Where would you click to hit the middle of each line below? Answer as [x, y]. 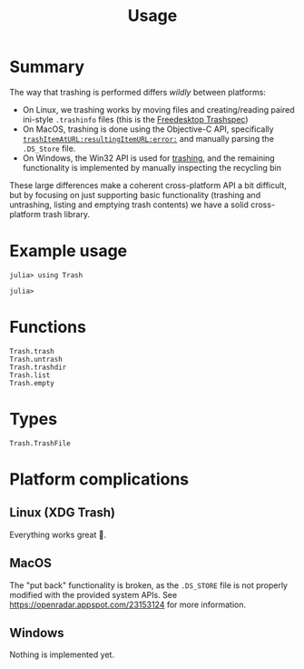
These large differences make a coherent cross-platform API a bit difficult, [148, 185]
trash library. [66, 214]
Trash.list [30, 375]
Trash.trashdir [38, 367]
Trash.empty [32, 383]
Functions [48, 327]
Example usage [69, 251]
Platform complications [99, 479]
